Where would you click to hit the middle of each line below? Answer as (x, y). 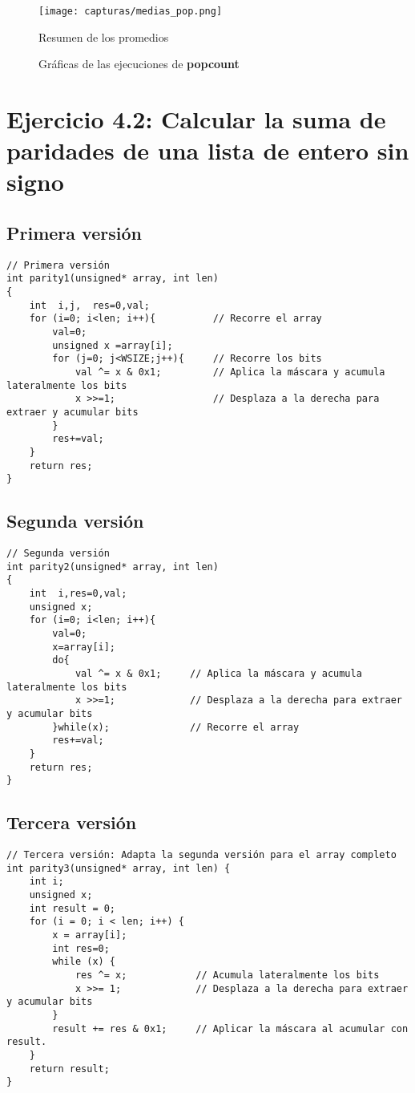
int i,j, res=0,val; (89, 305)
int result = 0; (73, 908)
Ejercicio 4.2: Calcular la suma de (196, 119)
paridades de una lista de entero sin (208, 150)
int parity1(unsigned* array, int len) (113, 279)
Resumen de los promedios (104, 36)
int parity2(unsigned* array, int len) (113, 567)
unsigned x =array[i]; (113, 345)
